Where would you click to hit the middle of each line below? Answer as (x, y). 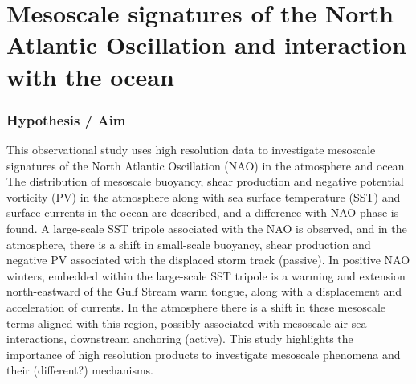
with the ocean (90, 76)
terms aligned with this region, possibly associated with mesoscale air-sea (187, 323)
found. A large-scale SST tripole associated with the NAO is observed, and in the (207, 228)
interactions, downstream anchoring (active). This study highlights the (180, 339)
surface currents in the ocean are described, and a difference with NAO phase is (203, 212)
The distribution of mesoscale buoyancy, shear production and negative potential (205, 181)
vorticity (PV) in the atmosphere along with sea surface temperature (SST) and (204, 196)
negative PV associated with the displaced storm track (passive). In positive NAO (208, 260)
